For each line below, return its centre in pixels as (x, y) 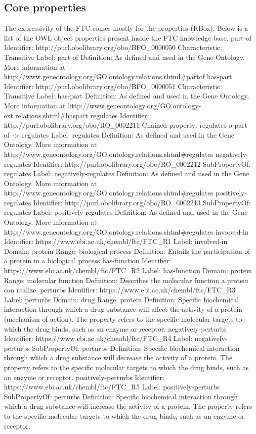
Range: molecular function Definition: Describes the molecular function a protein (127, 280)
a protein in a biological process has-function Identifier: (87, 261)
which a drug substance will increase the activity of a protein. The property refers (128, 406)
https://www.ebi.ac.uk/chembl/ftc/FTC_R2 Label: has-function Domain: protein (128, 270)
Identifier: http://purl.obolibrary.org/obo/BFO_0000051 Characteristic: (113, 86)
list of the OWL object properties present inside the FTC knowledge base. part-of (128, 37)
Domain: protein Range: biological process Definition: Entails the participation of (127, 251)
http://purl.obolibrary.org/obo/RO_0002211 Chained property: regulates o (118, 125)
